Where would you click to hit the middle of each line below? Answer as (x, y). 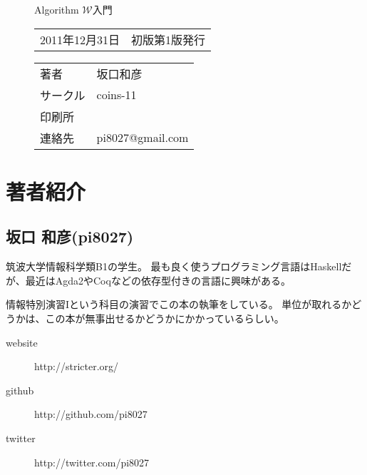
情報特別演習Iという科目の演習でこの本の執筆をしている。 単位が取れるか (179, 304)
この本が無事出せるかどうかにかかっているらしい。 (165, 318)
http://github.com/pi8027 (91, 414)
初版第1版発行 (169, 39)
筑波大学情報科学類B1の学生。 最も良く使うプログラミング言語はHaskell (174, 266)
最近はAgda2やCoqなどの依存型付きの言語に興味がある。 (158, 280)
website (22, 342)
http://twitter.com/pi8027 (92, 462)
